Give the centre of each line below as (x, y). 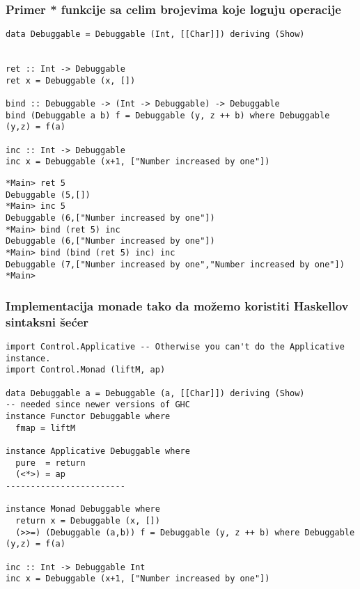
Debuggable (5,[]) (48, 195)
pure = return (50, 463)
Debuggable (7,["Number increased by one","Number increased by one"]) (175, 264)
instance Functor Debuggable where (88, 417)
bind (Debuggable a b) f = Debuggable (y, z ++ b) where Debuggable (168, 115)
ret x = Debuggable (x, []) (71, 80)
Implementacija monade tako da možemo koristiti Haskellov (177, 305)
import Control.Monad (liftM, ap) (86, 370)
